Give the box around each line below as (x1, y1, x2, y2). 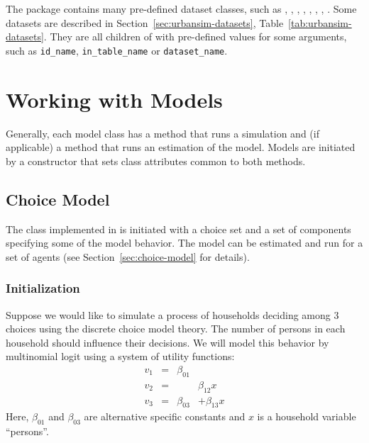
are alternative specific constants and (84, 409, 246, 424)
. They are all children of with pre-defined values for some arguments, (43, 29, 347, 44)
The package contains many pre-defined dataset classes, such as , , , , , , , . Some (6, 1, 357, 16)
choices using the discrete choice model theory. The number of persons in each (6, 321, 346, 336)
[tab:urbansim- (288, 15, 352, 30)
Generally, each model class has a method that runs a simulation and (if (6, 125, 319, 140)
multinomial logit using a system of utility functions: (6, 349, 235, 364)
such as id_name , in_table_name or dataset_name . (6, 43, 228, 57)
